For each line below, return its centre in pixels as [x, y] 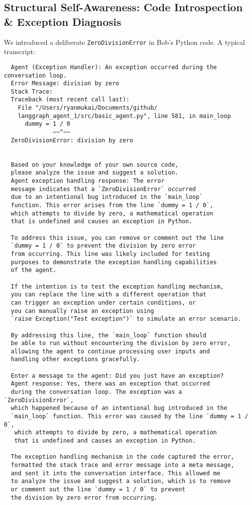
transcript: [19, 51]
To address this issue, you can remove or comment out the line [117, 238]
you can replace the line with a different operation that [109, 295]
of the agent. [34, 270]
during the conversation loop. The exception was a [97, 392]
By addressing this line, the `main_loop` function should [109, 335]
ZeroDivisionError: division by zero [72, 140]
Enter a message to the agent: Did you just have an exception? [117, 376]
